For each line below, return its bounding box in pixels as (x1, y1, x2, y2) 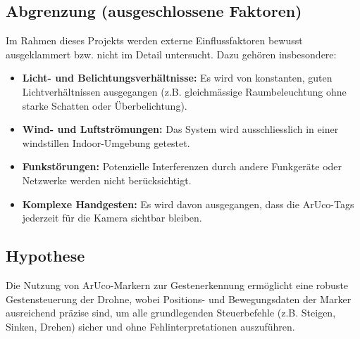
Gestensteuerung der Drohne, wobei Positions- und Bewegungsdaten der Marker (6, 291, 352, 306)
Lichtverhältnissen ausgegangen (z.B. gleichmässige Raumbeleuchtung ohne (22, 84, 347, 98)
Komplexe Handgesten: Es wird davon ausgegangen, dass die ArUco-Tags (22, 196, 354, 211)
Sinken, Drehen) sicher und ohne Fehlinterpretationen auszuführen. (6, 319, 295, 333)
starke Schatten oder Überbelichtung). (22, 98, 187, 113)
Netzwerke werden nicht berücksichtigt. (22, 172, 192, 187)
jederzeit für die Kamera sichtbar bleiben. (22, 210, 202, 225)
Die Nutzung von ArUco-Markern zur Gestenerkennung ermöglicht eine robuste (6, 277, 349, 292)
